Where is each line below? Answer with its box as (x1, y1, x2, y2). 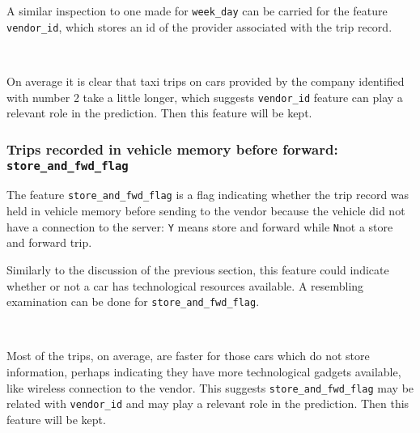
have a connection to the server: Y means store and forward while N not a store (6, 218, 393, 235)
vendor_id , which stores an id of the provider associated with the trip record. (6, 18, 392, 35)
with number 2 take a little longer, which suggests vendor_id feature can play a (6, 88, 403, 105)
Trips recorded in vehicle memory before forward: (6, 138, 338, 159)
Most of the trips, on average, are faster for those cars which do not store (6, 347, 370, 364)
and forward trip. (6, 234, 92, 251)
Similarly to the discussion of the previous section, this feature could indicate (6, 261, 389, 278)
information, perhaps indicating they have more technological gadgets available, (6, 363, 401, 380)
